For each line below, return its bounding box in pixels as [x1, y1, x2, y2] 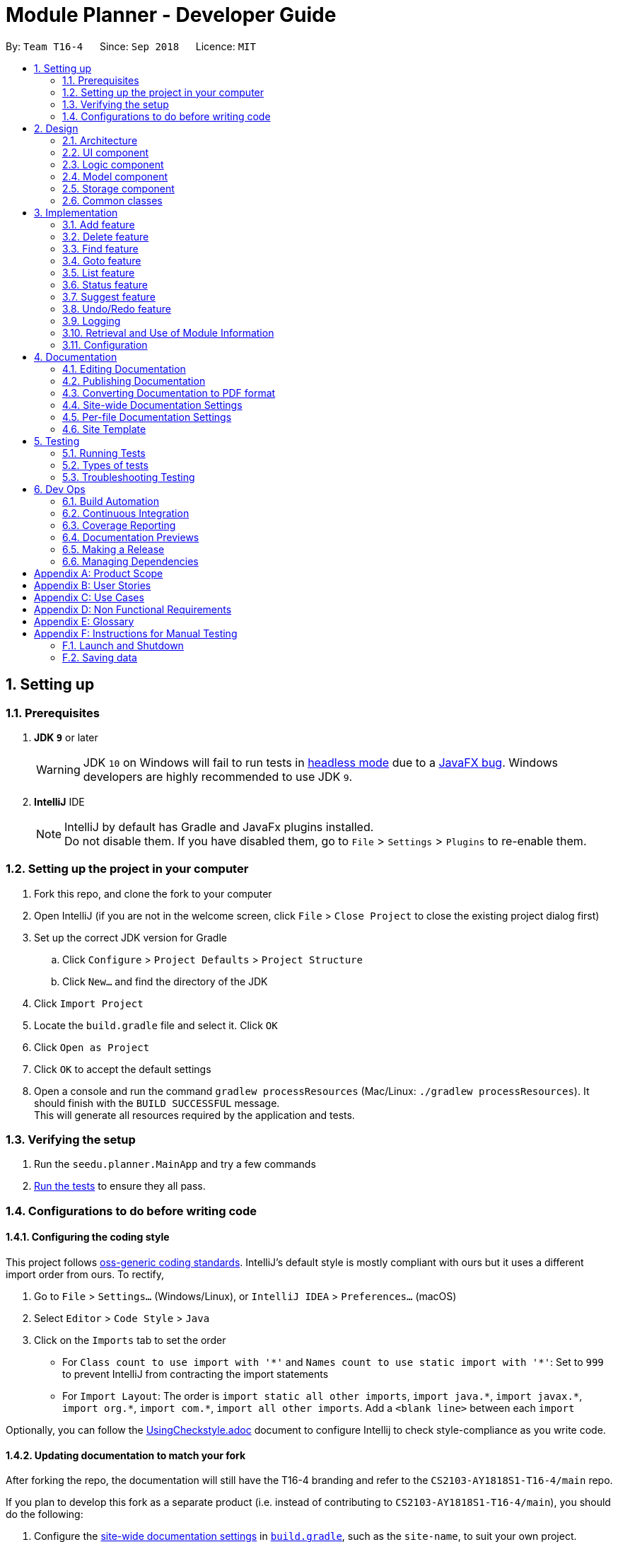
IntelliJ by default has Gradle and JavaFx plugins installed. [64, 819, 374, 834]
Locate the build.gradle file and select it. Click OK [34, 1019, 278, 1031]
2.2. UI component [62, 146, 149, 158]
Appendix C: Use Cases [34, 591, 144, 603]
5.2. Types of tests [62, 458, 148, 471]
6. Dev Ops [34, 482, 86, 495]
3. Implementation [34, 206, 118, 219]
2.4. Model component [62, 170, 168, 182]
